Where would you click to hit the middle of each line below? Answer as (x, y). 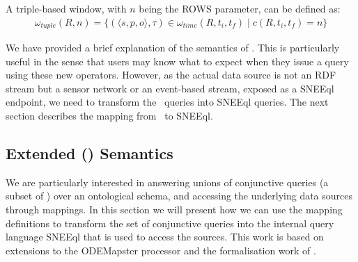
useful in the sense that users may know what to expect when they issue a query (177, 61)
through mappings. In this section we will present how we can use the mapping (174, 210)
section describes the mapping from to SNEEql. (109, 116)
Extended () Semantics (89, 153)
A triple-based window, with (66, 8)
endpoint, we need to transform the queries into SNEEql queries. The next (167, 102)
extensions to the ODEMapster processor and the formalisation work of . (161, 250)
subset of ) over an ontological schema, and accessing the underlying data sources (179, 196)
